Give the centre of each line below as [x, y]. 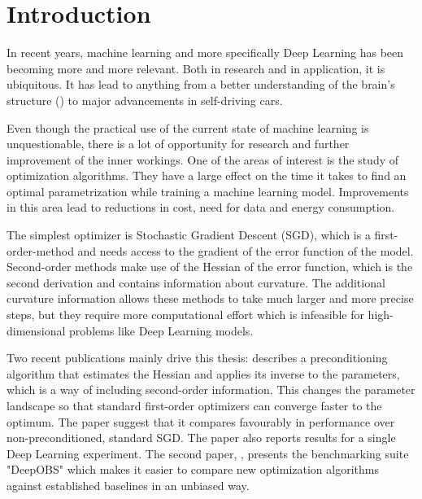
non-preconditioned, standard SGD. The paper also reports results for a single [201, 438]
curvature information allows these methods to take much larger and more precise [210, 298]
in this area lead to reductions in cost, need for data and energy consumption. [201, 207]
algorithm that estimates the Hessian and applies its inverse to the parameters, [203, 373]
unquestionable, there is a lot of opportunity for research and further [178, 144]
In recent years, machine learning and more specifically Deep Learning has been [205, 53]
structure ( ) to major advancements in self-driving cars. [145, 100]
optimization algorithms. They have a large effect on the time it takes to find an [207, 175]
